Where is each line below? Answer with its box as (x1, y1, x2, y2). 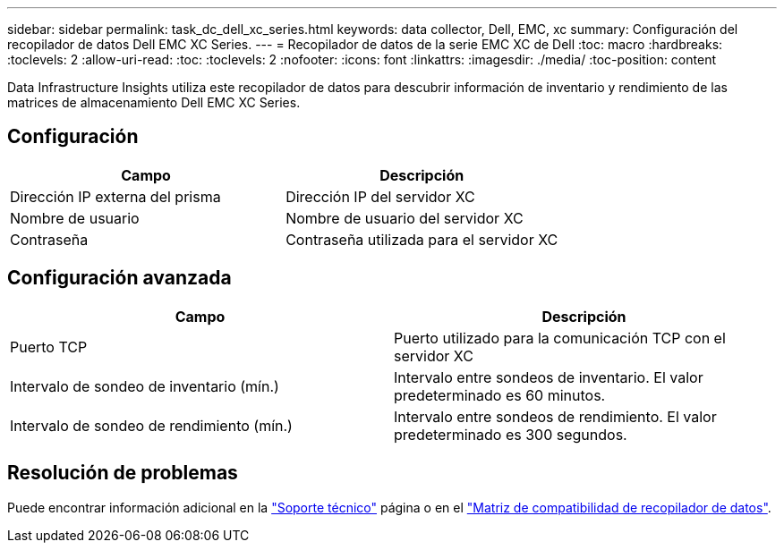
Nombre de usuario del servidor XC (285, 208, 524, 227)
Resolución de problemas (7, 461, 238, 485)
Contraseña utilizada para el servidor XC (285, 230, 558, 249)
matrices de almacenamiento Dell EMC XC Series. (7, 95, 301, 110)
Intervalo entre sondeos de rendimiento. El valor (394, 407, 717, 426)
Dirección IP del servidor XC (285, 187, 475, 206)
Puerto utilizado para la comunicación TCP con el (394, 328, 726, 347)
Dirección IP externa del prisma (10, 187, 221, 206)
